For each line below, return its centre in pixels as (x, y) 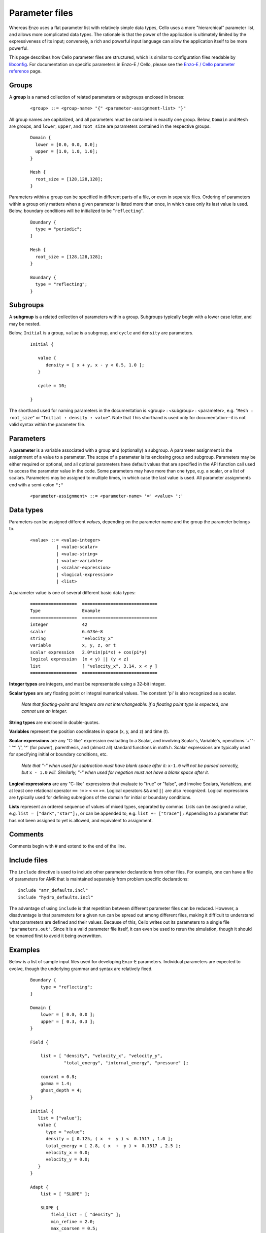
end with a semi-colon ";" (36, 485)
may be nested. (25, 324)
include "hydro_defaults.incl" (56, 897)
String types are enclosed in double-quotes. (54, 722)
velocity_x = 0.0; (68, 1152)
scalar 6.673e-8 (67, 632)
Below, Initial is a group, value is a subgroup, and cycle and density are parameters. (101, 333)
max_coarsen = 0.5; (74, 1229)
